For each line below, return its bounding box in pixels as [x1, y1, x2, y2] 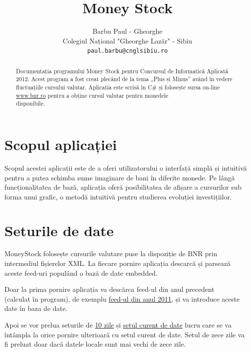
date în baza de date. [4, 303, 68, 313]
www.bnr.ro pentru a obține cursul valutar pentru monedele [16, 91, 168, 99]
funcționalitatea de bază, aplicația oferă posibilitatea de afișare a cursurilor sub [4, 182, 242, 192]
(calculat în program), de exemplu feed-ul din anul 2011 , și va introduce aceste [4, 293, 240, 304]
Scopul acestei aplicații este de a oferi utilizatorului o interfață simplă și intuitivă [4, 162, 247, 173]
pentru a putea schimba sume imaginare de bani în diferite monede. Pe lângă [4, 172, 235, 182]
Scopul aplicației [4, 134, 117, 154]
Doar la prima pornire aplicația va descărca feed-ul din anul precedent [4, 284, 214, 294]
